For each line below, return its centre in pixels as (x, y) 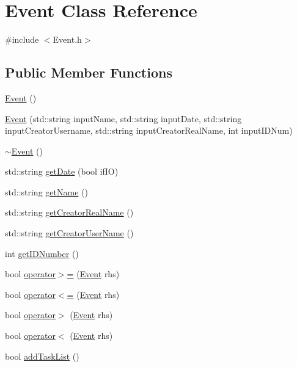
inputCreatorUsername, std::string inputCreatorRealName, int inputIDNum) (149, 130)
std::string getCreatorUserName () (69, 233)
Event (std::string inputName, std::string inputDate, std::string (123, 118)
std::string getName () (46, 191)
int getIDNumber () (42, 253)
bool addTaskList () (42, 356)
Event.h (67, 39)
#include (22, 39)
